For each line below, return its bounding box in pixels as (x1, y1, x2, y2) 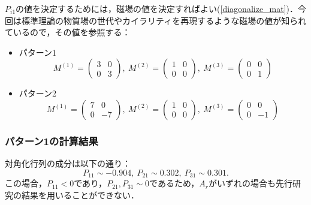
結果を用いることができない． (21, 188, 139, 201)
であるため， (149, 177, 200, 189)
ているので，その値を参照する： (5, 26, 131, 38)
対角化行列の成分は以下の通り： (5, 157, 131, 170)
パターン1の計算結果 (5, 133, 98, 148)
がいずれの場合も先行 (208, 177, 292, 189)
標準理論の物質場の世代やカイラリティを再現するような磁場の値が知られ (21, 14, 307, 26)
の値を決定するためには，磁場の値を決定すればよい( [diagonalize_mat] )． (16, 2, 298, 14)
